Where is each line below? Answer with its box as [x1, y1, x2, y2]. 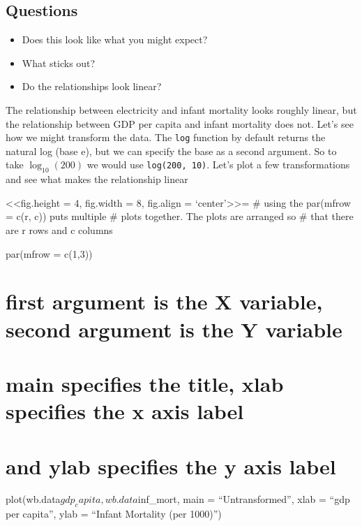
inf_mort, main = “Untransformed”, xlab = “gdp [137, 492, 350, 506]
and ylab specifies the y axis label [6, 451, 336, 480]
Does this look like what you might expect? [22, 32, 208, 47]
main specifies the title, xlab [6, 369, 284, 397]
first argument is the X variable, [6, 287, 323, 316]
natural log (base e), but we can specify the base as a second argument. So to [6, 143, 337, 158]
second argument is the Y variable [6, 314, 342, 343]
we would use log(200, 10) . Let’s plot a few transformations [86, 157, 350, 172]
